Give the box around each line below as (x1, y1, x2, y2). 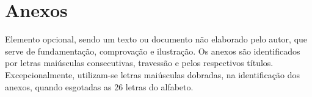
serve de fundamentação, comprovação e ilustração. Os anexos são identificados (5, 44, 300, 57)
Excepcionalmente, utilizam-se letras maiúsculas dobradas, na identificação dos (5, 68, 300, 81)
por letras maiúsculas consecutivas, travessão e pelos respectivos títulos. (5, 56, 274, 69)
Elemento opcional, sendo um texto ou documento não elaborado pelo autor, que (5, 33, 308, 45)
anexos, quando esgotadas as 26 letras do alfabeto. (5, 80, 194, 93)
